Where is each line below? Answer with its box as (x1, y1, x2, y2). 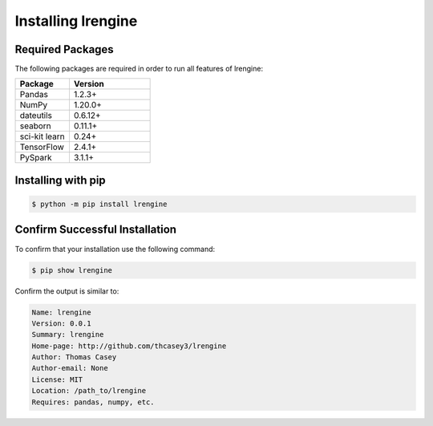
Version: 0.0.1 (31, 318, 91, 328)
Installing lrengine (14, 12, 138, 30)
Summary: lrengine (31, 330, 104, 339)
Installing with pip (14, 173, 106, 187)
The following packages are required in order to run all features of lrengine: (14, 64, 264, 74)
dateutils (19, 110, 52, 121)
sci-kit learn (19, 131, 66, 142)
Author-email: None (31, 363, 108, 373)
